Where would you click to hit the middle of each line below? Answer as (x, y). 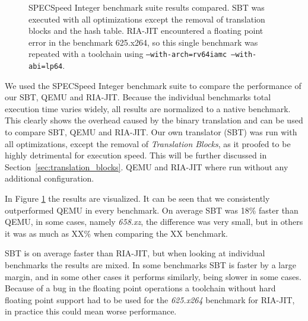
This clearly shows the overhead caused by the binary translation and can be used (154, 120)
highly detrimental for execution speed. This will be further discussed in (136, 155)
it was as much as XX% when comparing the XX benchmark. (116, 233)
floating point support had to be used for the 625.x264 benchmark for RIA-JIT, (150, 299)
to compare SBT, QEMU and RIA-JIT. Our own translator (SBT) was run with (151, 132)
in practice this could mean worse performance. (91, 311)
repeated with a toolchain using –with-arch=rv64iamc (128, 54)
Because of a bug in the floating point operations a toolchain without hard (140, 288)
